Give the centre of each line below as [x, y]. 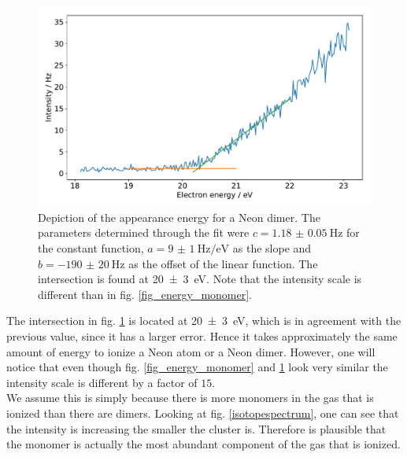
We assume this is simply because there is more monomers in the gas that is [190, 398]
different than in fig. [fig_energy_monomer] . [145, 294]
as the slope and [272, 248]
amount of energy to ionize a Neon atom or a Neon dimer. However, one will [191, 351]
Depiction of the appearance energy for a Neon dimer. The [179, 217]
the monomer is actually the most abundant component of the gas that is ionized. [203, 444]
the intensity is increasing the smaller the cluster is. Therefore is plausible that [196, 428]
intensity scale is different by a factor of [102, 382]
